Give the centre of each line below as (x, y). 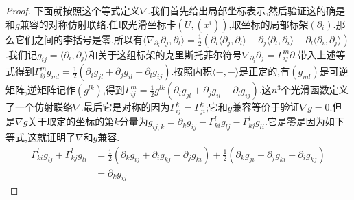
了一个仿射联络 (39, 107)
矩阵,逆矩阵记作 (40, 90)
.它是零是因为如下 (304, 121)
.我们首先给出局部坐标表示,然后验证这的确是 (247, 10)
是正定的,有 (264, 71)
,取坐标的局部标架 (269, 24)
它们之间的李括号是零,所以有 (79, 39)
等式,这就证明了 (40, 136)
